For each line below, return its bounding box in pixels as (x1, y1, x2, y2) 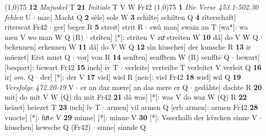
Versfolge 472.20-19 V (5, 81, 74, 92)
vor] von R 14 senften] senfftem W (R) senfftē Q (77, 51, 230, 62)
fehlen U (5, 11, 31, 22)
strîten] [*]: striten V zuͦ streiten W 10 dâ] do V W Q (90, 31, 258, 42)
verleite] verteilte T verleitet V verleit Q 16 (125, 61, 261, 72)
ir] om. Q (5, 72, 34, 82)
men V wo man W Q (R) (5, 31, 84, 42)
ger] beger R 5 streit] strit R (54, 21, 144, 32)
